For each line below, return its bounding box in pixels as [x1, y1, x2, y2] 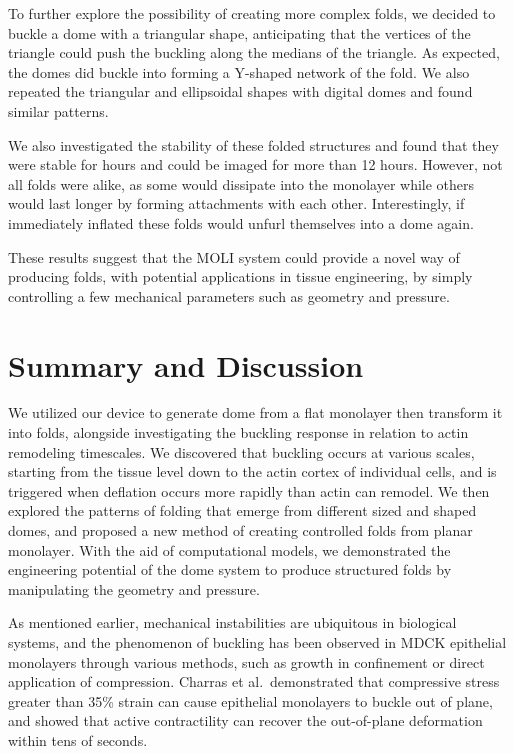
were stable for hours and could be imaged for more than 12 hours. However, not [8, 154, 503, 175]
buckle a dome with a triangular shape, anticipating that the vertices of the [8, 22, 471, 43]
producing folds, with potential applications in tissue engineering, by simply [8, 266, 473, 287]
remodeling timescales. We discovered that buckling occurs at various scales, [8, 441, 475, 462]
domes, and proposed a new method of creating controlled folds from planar [8, 520, 473, 540]
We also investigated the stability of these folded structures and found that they [8, 134, 499, 155]
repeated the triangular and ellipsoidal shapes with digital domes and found [8, 81, 473, 102]
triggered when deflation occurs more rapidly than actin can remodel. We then [8, 480, 490, 501]
